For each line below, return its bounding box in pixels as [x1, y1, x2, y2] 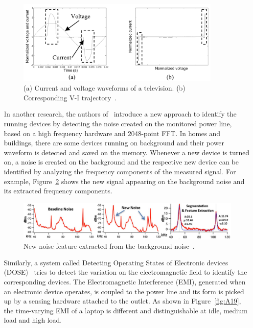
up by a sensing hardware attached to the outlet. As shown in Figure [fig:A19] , [4, 296, 241, 306]
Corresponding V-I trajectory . [23, 92, 117, 102]
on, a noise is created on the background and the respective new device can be [4, 157, 239, 167]
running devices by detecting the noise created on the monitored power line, [4, 118, 232, 128]
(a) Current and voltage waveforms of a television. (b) [23, 83, 185, 93]
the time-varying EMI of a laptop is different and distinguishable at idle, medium [4, 305, 248, 315]
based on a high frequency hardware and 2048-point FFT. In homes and [4, 128, 221, 138]
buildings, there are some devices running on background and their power [4, 138, 225, 148]
